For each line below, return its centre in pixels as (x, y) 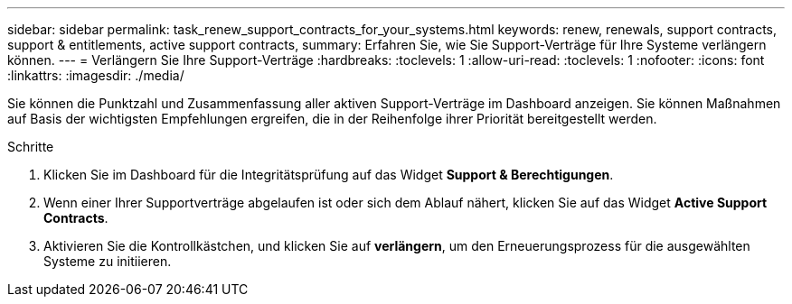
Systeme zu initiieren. (108, 261)
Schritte (31, 147)
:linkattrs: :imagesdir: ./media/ (96, 75)
